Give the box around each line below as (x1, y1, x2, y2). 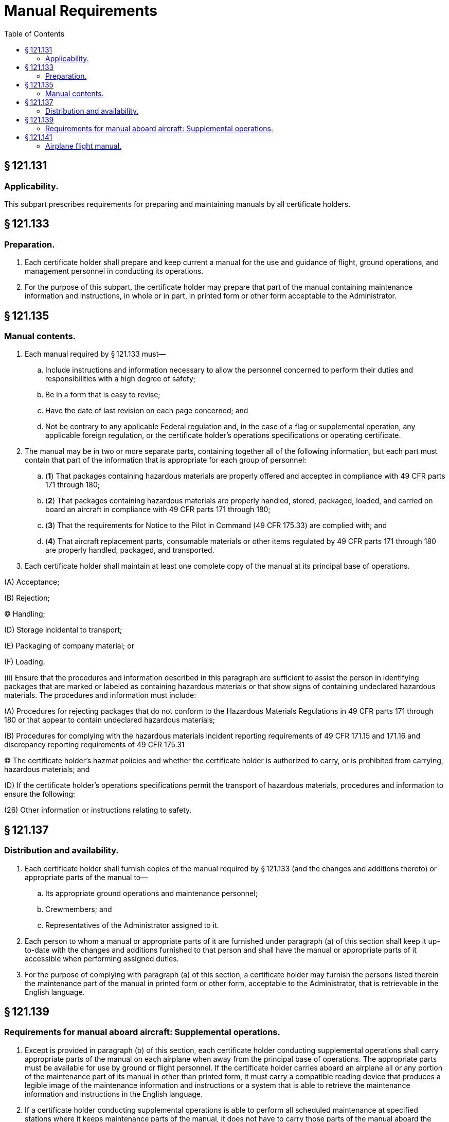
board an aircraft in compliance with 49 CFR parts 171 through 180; (45, 505, 271, 514)
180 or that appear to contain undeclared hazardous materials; (4, 715, 215, 725)
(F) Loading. (4, 657, 45, 667)
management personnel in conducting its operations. (25, 267, 204, 276)
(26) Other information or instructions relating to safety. (4, 805, 192, 815)
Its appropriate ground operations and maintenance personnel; (45, 888, 258, 898)
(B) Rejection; (4, 593, 50, 603)
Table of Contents (4, 29, 65, 38)
